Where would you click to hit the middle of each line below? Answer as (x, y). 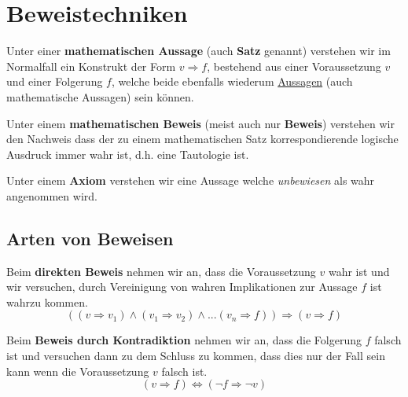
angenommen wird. (52, 195)
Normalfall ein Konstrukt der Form (91, 66)
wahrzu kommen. (47, 301)
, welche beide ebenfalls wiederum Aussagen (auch (232, 81)
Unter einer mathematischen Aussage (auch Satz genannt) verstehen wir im (198, 51)
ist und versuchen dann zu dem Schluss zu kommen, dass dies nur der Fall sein (196, 356)
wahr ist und (359, 271)
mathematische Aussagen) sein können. (100, 96)
